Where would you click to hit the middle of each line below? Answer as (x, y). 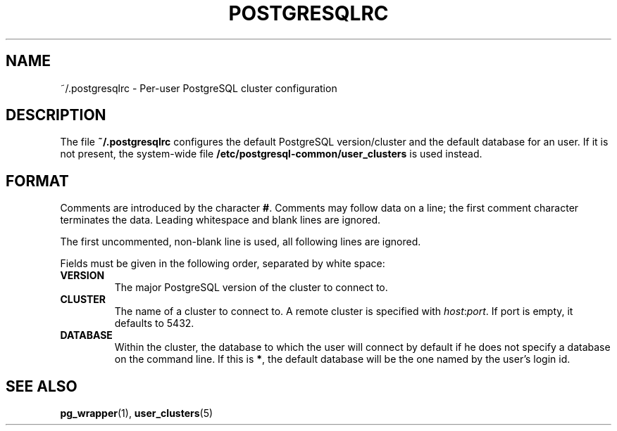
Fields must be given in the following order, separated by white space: (223, 264)
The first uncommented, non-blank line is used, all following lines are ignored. (241, 242)
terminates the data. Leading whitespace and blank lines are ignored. (220, 220)
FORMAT (37, 181)
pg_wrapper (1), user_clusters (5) (137, 413)
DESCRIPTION (56, 115)
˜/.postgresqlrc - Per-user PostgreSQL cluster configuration (199, 88)
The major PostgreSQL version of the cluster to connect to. (251, 288)
